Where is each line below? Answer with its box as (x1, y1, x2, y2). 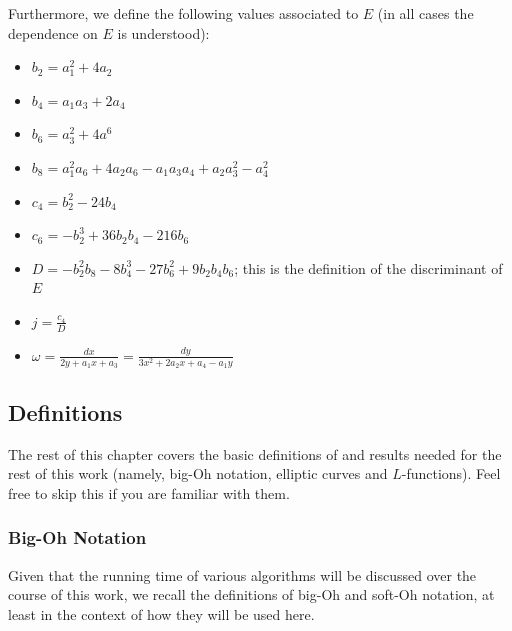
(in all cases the (377, 3, 474, 23)
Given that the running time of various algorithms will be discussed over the (8, 564, 477, 585)
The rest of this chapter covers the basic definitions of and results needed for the (8, 443, 502, 464)
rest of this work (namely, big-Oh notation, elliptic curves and (8, 463, 388, 484)
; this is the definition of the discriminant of (234, 257, 503, 278)
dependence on (8, 22, 98, 43)
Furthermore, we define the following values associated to (8, 3, 359, 23)
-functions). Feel (401, 463, 501, 484)
